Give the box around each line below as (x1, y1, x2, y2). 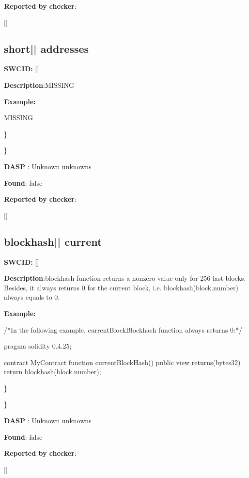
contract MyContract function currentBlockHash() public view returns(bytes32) (4, 357, 241, 367)
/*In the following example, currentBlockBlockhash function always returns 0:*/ (4, 324, 242, 335)
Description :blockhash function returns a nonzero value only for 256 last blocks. (4, 273, 246, 283)
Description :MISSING (4, 80, 74, 90)
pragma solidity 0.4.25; (4, 341, 72, 351)
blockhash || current (4, 234, 102, 249)
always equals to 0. (4, 292, 60, 302)
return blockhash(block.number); (4, 366, 101, 377)
